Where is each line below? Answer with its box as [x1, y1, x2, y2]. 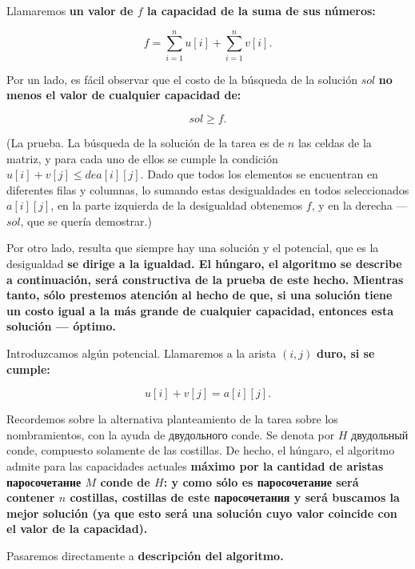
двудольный [351, 426, 409, 443]
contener [6, 489, 55, 506]
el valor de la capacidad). [6, 520, 148, 537]
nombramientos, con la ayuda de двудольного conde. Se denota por [6, 426, 335, 443]
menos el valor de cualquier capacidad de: [6, 86, 241, 103]
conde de [100, 473, 150, 490]
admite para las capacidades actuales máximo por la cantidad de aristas [6, 458, 384, 474]
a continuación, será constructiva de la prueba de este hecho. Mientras [6, 270, 404, 287]
